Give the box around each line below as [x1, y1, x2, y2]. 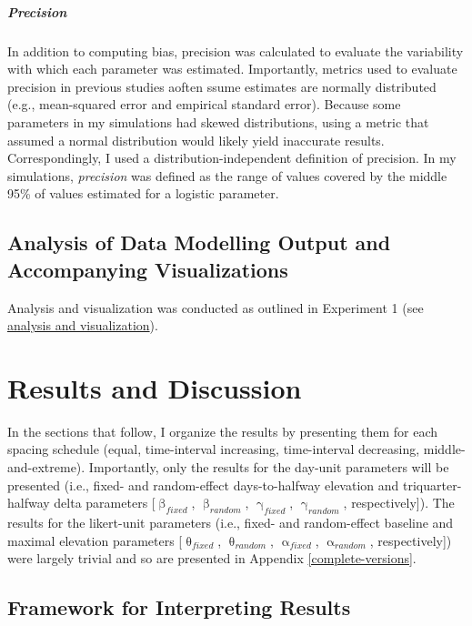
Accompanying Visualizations [7, 255, 288, 283]
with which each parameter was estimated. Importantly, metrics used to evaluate [7, 59, 457, 78]
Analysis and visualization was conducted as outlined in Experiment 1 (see [7, 298, 424, 317]
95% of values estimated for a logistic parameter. [7, 184, 279, 203]
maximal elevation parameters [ [7, 530, 183, 550]
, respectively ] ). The [343, 493, 455, 512]
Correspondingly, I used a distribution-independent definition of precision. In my [7, 148, 457, 167]
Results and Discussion [7, 369, 302, 406]
